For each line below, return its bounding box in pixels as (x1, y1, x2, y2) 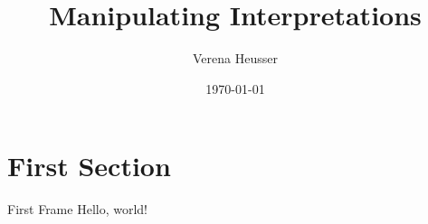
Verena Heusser (193, 49, 278, 68)
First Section (7, 147, 171, 184)
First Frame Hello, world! (7, 200, 147, 219)
